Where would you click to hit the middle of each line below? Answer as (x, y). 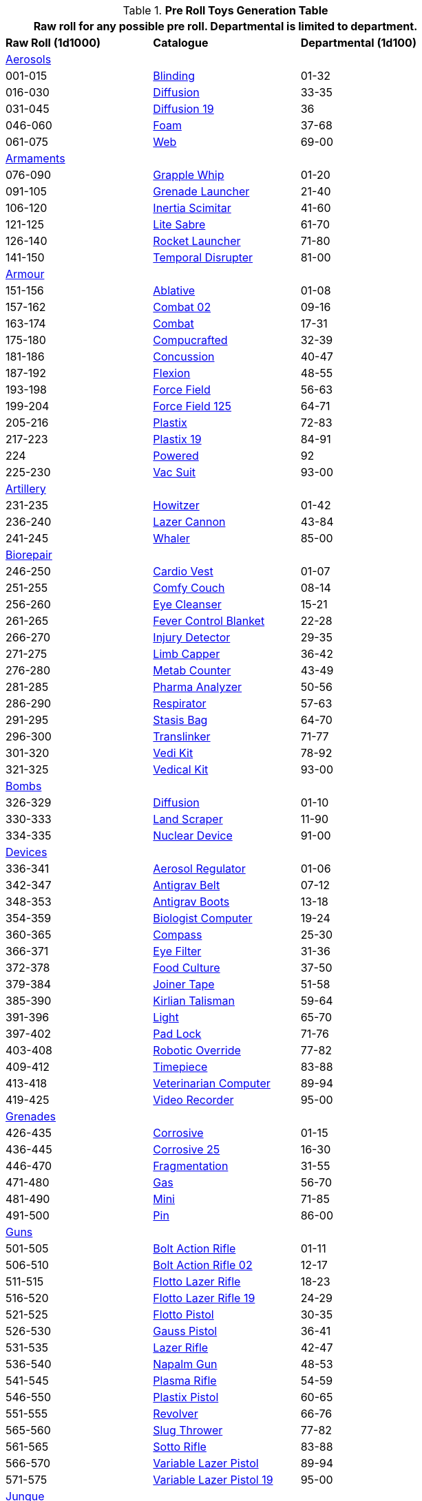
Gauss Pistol (185, 1331)
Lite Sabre (179, 224)
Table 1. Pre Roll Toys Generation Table (225, 10)
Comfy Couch (189, 588)
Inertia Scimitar (192, 208)
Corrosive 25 (187, 1149)
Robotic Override (197, 1050)
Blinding (174, 76)
